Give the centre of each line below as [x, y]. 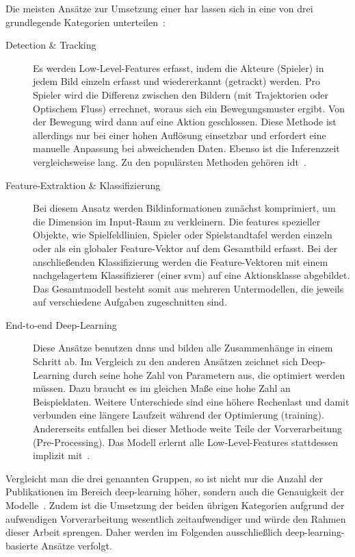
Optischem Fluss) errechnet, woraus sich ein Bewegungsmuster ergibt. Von [189, 108]
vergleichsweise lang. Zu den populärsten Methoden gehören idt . [170, 161]
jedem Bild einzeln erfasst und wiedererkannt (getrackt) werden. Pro [176, 81]
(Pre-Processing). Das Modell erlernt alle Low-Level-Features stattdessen [185, 442]
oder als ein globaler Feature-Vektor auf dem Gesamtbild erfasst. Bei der [185, 248]
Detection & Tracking [51, 45]
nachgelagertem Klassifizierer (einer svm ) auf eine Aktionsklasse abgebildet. [192, 275]
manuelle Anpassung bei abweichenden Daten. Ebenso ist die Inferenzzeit [186, 148]
